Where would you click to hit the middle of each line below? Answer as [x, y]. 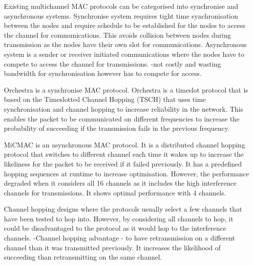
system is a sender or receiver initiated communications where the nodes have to [124, 54]
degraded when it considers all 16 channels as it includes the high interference [120, 183]
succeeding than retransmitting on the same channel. [83, 257]
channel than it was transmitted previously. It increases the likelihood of [112, 247]
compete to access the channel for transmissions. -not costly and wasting [113, 63]
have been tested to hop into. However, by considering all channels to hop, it [119, 218]
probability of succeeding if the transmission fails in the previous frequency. [117, 128]
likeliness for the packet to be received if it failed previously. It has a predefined [123, 163]
